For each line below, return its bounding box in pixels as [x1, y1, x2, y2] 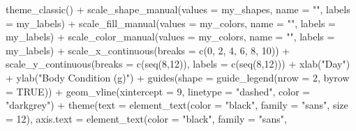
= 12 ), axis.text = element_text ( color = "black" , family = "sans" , [6, 111, 287, 125]
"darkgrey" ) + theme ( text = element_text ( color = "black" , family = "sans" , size [6, 98, 348, 112]
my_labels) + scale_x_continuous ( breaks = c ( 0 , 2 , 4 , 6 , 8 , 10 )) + [6, 43, 290, 57]
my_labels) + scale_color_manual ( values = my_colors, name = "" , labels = [6, 29, 335, 44]
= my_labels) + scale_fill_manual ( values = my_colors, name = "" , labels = [6, 15, 336, 30]
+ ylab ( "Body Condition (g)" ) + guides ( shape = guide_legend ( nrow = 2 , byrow [6, 70, 350, 84]
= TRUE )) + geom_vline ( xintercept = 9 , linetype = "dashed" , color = [6, 84, 311, 98]
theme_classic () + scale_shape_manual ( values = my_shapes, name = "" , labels [6, 2, 350, 16]
